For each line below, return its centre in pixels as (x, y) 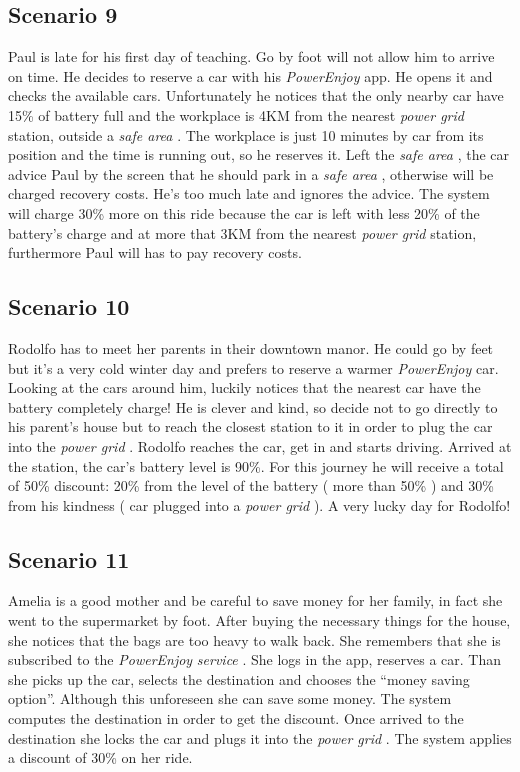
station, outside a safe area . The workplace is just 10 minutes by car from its (246, 134)
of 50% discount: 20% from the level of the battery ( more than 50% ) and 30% (251, 485)
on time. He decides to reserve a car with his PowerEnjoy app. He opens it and (250, 75)
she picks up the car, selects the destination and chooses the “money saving (239, 678)
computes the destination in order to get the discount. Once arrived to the (236, 718)
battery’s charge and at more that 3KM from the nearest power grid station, (242, 232)
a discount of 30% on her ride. (100, 757)
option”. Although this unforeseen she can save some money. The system (230, 698)
